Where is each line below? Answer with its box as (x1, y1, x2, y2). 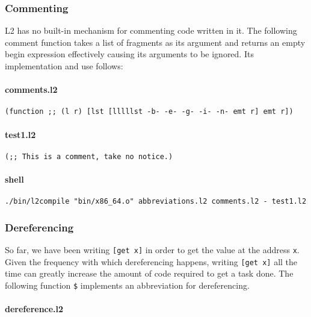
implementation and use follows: (5, 60, 123, 72)
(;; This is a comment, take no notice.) (5, 152, 173, 161)
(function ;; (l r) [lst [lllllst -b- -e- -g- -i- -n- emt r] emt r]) (5, 107, 294, 116)
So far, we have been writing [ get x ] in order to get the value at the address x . (5, 243, 300, 256)
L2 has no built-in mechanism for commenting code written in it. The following (5, 24, 297, 37)
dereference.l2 (5, 303, 64, 315)
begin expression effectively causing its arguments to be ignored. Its (5, 48, 254, 60)
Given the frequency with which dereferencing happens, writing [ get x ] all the (5, 255, 298, 268)
